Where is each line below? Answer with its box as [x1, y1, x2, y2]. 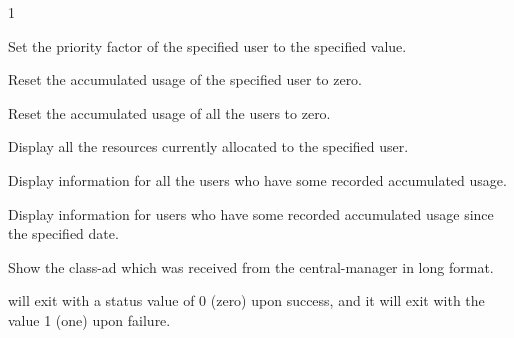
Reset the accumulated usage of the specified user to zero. [8, 69, 363, 90]
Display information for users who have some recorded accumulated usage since [8, 203, 494, 224]
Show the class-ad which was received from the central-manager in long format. [8, 256, 494, 277]
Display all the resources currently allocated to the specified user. [8, 136, 409, 157]
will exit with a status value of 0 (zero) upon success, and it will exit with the [8, 290, 485, 311]
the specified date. [8, 223, 119, 244]
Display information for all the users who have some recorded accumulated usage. [8, 169, 507, 190]
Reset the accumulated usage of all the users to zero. [8, 102, 331, 123]
